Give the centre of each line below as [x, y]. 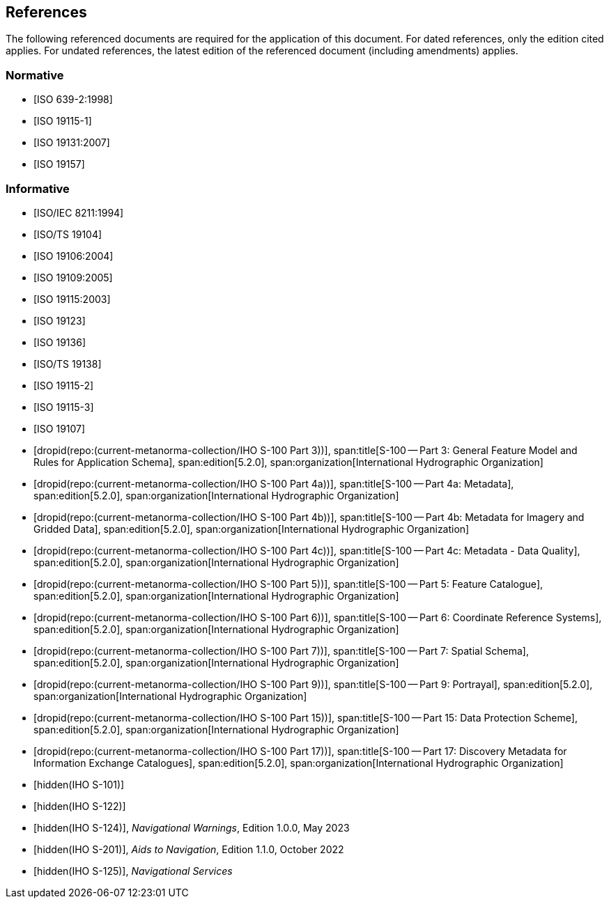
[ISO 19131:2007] [72, 143]
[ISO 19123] [60, 320]
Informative [38, 188]
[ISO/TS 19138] [68, 364]
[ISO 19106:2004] [74, 256]
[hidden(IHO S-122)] [80, 806]
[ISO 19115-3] [64, 407]
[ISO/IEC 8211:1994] [79, 212]
